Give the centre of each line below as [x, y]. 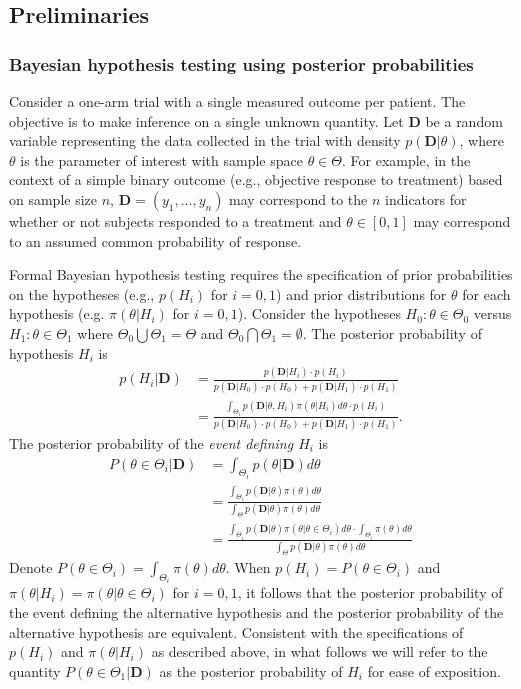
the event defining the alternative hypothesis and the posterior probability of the [256, 612]
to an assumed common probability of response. [155, 240]
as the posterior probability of [251, 670]
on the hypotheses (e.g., [82, 293]
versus [492, 313]
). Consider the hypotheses [319, 313]
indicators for [426, 198]
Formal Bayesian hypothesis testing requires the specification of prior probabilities [261, 274]
